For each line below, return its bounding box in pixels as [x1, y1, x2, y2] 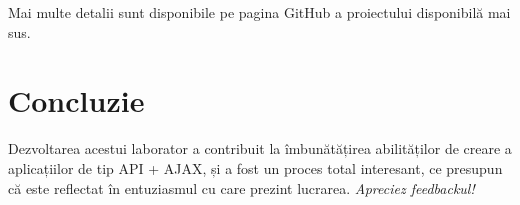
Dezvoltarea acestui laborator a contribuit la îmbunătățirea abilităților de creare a [8, 138, 512, 159]
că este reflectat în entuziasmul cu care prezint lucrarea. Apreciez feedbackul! [8, 177, 475, 198]
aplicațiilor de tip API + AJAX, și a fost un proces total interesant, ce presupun [8, 157, 503, 178]
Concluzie [8, 80, 145, 121]
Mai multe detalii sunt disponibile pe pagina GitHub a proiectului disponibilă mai [8, 2, 511, 22]
